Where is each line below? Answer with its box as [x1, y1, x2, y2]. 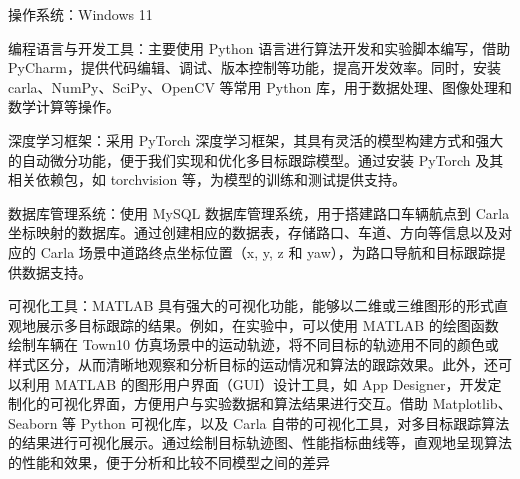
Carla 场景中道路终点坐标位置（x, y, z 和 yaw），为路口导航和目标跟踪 [40, 241, 492, 262]
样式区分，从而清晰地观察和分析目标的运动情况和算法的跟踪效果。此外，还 [8, 353, 498, 374]
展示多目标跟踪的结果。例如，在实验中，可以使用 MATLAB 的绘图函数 [35, 314, 499, 335]
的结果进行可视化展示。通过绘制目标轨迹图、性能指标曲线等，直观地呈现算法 [8, 432, 512, 453]
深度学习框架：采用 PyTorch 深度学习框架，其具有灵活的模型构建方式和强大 [8, 129, 504, 150]
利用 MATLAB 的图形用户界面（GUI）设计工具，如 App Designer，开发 [21, 373, 488, 394]
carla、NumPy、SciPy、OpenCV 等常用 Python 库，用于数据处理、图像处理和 [8, 76, 512, 97]
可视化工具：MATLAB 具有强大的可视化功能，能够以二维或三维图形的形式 [8, 295, 495, 316]
